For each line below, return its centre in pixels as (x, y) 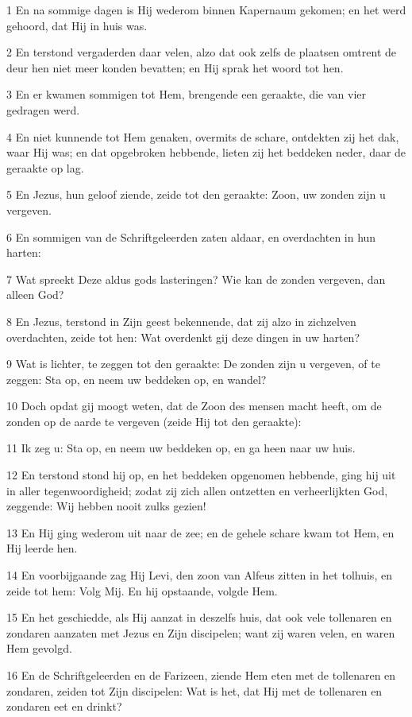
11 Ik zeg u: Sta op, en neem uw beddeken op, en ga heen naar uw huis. (181, 448)
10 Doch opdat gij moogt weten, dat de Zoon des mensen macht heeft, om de (194, 406)
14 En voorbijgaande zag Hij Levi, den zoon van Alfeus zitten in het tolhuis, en (199, 575)
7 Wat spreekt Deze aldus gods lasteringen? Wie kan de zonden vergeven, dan (196, 279)
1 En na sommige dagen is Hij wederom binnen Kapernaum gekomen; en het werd (206, 10)
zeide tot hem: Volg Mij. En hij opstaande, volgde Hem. (142, 590)
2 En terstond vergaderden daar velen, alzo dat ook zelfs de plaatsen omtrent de (201, 52)
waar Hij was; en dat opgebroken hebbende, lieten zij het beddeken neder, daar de (206, 152)
